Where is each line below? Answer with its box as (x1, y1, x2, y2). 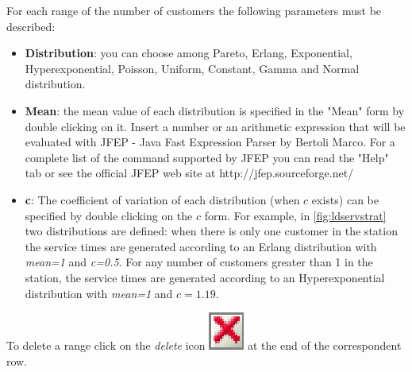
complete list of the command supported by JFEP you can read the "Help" (25, 149, 389, 165)
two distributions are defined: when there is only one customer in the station (25, 223, 398, 239)
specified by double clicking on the (25, 207, 193, 223)
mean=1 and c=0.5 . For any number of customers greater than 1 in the (25, 254, 373, 270)
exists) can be (311, 191, 379, 207)
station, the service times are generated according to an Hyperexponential (25, 269, 385, 285)
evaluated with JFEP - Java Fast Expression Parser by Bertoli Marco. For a (25, 134, 395, 150)
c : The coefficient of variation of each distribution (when (25, 191, 300, 207)
